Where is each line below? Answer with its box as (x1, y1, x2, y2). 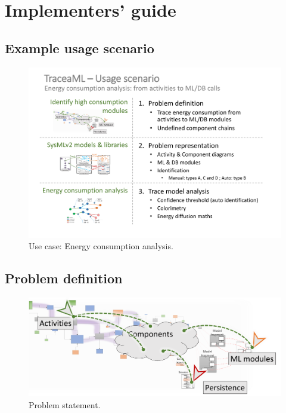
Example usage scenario (5, 38, 154, 57)
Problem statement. (29, 399, 101, 411)
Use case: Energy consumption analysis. (29, 240, 173, 252)
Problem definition (5, 269, 123, 287)
